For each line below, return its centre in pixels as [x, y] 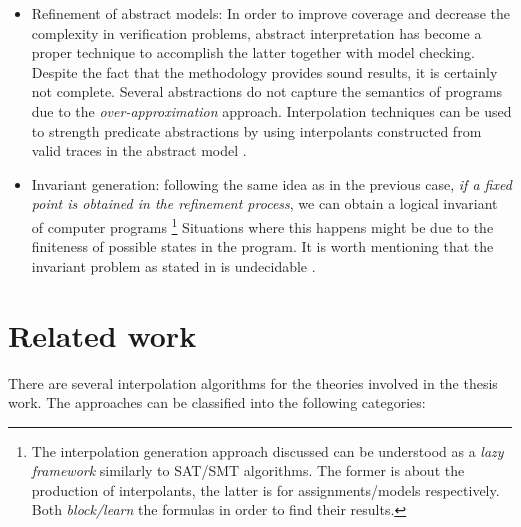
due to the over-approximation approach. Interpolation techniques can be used [271, 110]
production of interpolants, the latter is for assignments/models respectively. [265, 489]
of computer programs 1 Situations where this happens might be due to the [262, 225]
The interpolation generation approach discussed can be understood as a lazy [267, 450]
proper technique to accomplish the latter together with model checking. [253, 52]
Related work [102, 334]
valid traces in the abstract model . [139, 150]
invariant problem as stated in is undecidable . [173, 265]
